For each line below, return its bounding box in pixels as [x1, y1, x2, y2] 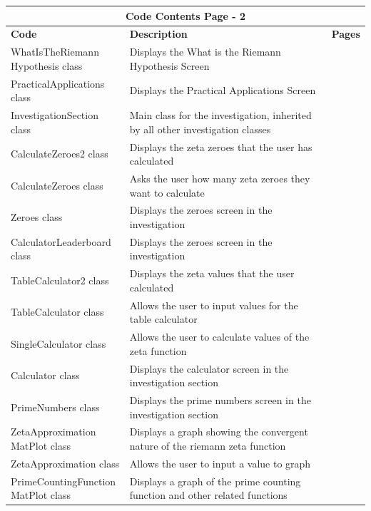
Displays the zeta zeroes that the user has [129, 139, 312, 154]
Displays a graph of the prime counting [129, 473, 301, 488]
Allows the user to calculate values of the [129, 329, 310, 344]
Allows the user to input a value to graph [129, 455, 311, 470]
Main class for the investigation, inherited [129, 108, 312, 123]
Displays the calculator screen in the [129, 361, 289, 376]
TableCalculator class [11, 304, 104, 319]
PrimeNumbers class [11, 399, 100, 414]
